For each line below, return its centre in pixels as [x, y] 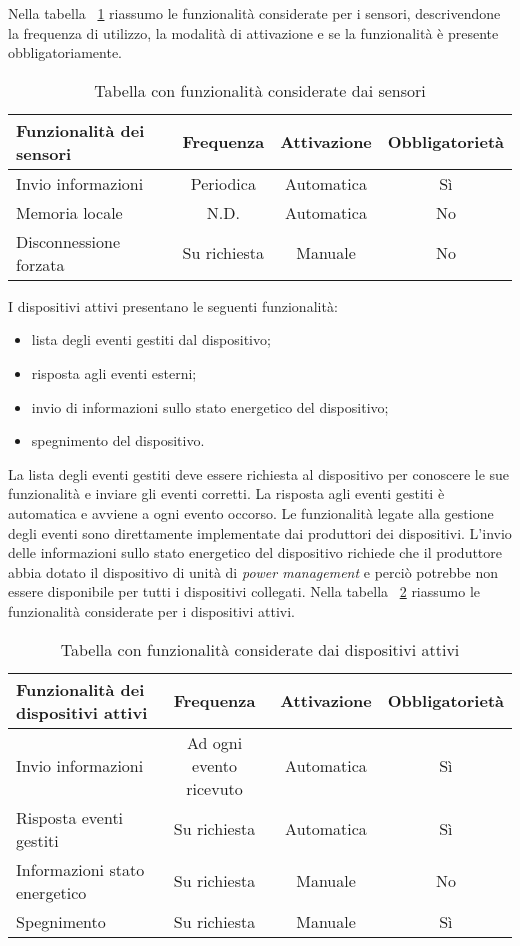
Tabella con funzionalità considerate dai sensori [260, 90]
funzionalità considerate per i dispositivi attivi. [151, 610]
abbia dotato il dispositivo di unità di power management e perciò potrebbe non [253, 571]
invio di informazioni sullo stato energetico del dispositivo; [210, 406]
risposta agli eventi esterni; [114, 372]
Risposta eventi [70, 817]
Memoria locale [69, 212]
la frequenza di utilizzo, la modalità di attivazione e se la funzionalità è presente [253, 32]
